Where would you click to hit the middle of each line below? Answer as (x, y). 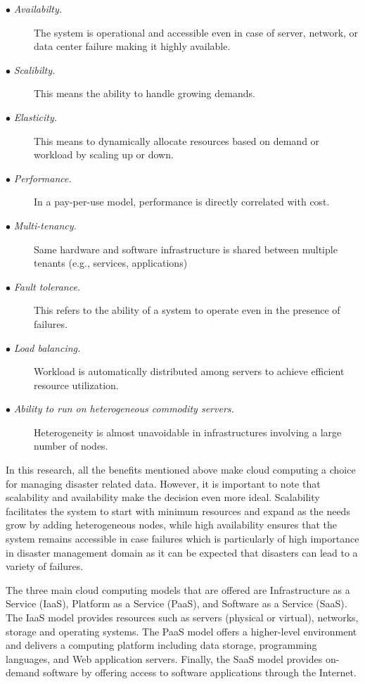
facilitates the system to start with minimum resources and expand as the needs (178, 511)
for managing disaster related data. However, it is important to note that (163, 483)
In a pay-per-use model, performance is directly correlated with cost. (182, 202)
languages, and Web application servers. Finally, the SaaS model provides (164, 658)
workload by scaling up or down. (104, 154)
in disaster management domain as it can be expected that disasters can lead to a (182, 552)
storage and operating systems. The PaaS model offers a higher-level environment (181, 631)
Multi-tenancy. (45, 225)
